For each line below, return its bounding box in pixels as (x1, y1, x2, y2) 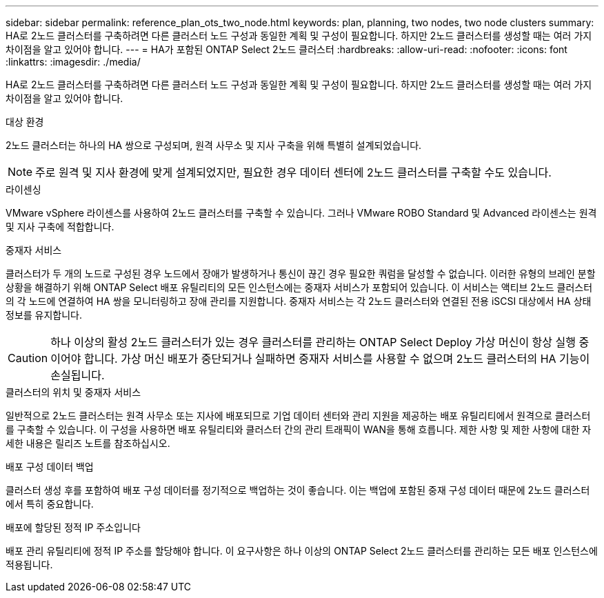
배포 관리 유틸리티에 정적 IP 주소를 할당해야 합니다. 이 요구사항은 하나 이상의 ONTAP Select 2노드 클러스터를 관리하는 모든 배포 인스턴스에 (6, 545, 598, 557)
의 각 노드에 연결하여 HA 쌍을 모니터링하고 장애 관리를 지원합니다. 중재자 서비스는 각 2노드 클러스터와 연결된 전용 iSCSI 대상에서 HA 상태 (6, 295, 592, 307)
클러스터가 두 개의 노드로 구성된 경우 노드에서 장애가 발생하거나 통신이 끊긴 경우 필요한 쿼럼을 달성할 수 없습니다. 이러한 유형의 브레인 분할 (6, 268, 596, 279)
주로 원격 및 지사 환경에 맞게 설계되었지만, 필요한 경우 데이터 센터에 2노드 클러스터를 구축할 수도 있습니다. (35, 166, 552, 179)
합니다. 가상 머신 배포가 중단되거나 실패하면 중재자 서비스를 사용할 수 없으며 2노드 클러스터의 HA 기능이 (83, 352, 590, 366)
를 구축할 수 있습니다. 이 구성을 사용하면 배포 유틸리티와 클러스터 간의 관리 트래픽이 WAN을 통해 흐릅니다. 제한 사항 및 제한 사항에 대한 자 (6, 423, 592, 435)
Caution (8, 351, 48, 365)
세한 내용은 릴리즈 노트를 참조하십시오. (6, 437, 170, 449)
